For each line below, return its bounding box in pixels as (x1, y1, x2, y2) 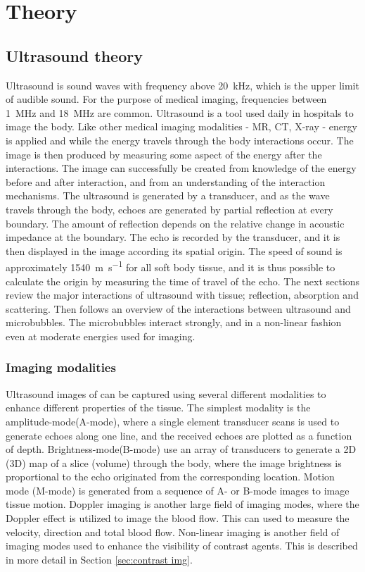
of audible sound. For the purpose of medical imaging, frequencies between (6, 92, 327, 106)
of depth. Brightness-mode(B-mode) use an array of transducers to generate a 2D (6, 442, 357, 456)
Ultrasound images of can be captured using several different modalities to (6, 386, 326, 401)
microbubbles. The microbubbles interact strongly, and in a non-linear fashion (6, 315, 342, 330)
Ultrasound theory (6, 44, 143, 66)
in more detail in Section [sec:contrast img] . (6, 552, 193, 566)
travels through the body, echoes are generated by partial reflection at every (6, 201, 333, 216)
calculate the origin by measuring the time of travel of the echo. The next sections (6, 273, 360, 288)
